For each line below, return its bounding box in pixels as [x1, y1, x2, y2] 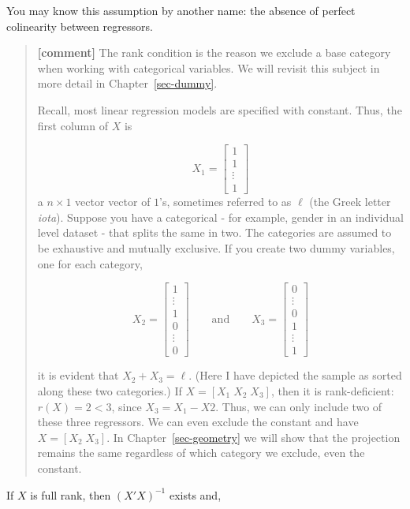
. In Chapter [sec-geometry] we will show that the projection [106, 429, 401, 445]
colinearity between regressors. [6, 17, 153, 34]
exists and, [169, 486, 222, 503]
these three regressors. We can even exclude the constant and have [37, 414, 359, 430]
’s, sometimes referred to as [159, 193, 292, 210]
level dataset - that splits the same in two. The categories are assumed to [37, 224, 392, 241]
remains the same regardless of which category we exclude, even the [37, 444, 365, 461]
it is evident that [37, 367, 119, 384]
